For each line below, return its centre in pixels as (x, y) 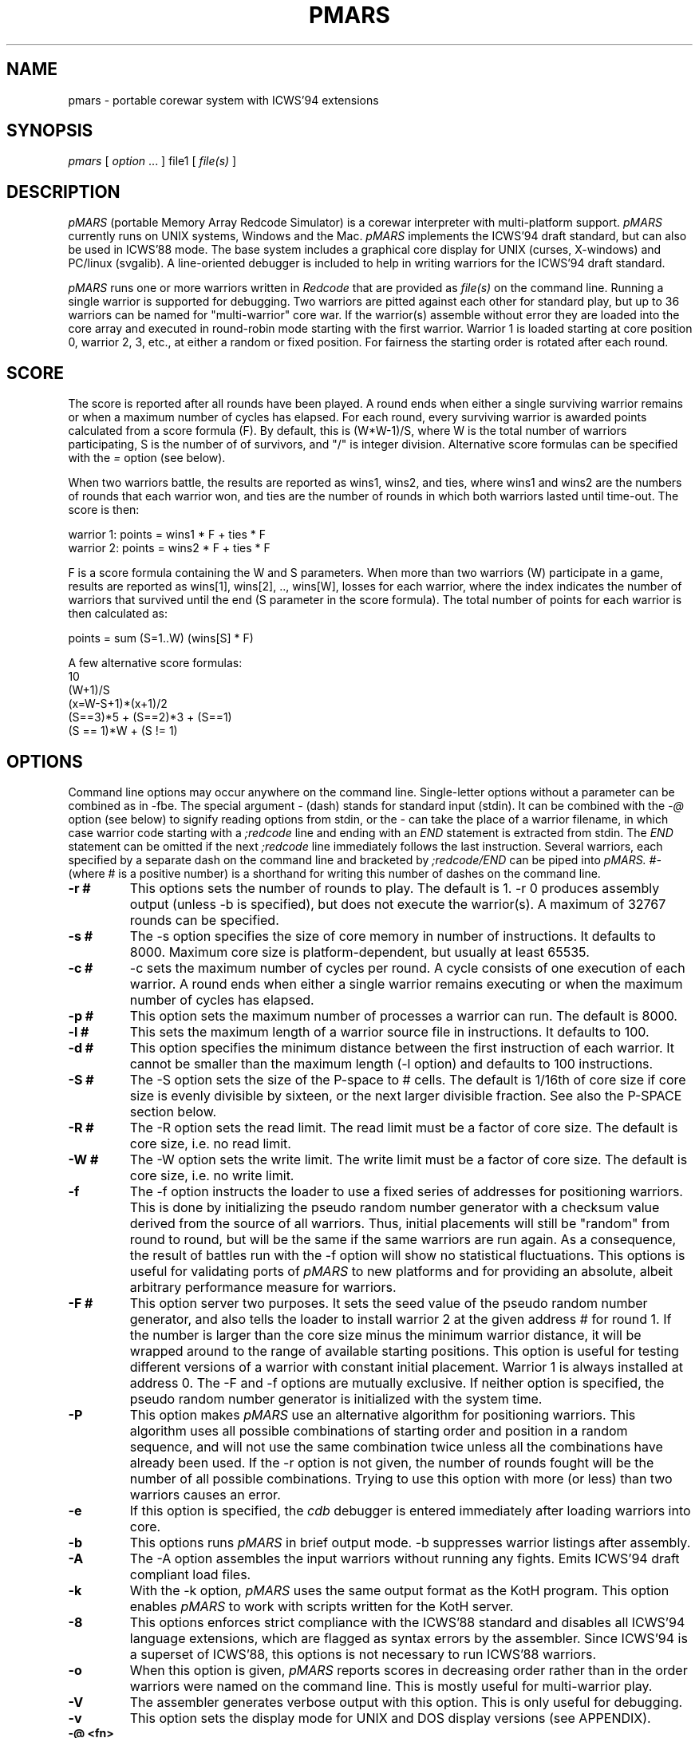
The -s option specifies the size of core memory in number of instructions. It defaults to (393, 936)
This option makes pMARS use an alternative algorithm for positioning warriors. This (383, 1414)
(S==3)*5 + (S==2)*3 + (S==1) (150, 717)
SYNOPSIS (50, 131)
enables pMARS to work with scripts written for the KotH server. (322, 1606)
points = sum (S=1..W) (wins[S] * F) (161, 638)
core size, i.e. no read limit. (210, 1143)
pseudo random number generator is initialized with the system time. (336, 1398)
